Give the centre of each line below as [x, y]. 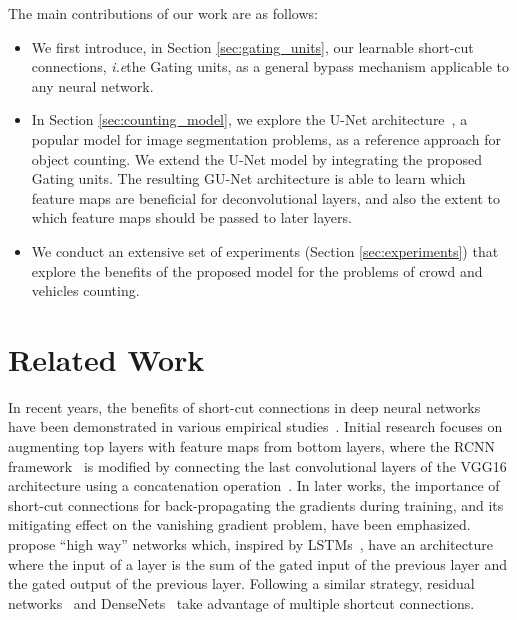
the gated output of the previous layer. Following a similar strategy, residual [241, 583]
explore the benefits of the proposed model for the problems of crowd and [257, 270]
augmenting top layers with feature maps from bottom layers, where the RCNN [252, 446]
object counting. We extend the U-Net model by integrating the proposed [256, 158]
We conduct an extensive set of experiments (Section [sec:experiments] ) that [265, 250]
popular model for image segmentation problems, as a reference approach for [266, 138]
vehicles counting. [85, 290]
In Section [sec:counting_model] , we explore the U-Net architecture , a [249, 119]
